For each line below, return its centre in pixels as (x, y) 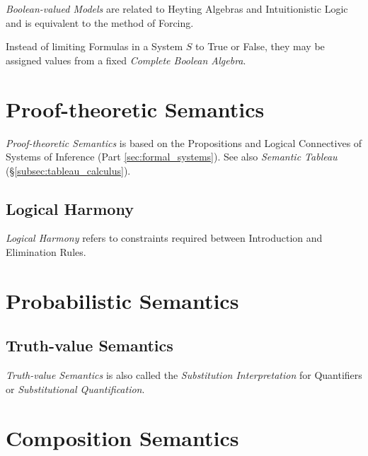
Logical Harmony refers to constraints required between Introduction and (164, 238)
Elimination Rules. (46, 252)
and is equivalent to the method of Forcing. (100, 22)
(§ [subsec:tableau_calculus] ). (68, 170)
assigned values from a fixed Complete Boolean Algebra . (126, 60)
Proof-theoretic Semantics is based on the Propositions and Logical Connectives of (184, 142)
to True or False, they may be (260, 46)
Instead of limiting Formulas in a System (94, 46)
